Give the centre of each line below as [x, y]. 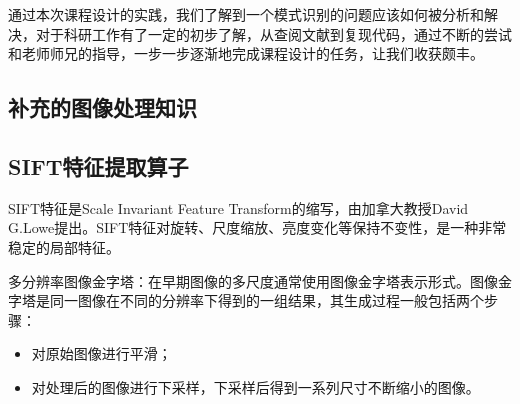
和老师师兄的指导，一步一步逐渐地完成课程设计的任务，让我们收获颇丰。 [246, 53]
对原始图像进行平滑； [101, 353]
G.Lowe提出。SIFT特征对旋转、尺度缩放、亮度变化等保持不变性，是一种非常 [257, 227]
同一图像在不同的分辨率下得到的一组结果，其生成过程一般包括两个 [266, 300]
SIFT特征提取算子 [98, 165]
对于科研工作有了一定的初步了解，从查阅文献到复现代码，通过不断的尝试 [273, 33]
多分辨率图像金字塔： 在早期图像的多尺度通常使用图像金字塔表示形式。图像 [253, 280]
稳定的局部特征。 [64, 246]
